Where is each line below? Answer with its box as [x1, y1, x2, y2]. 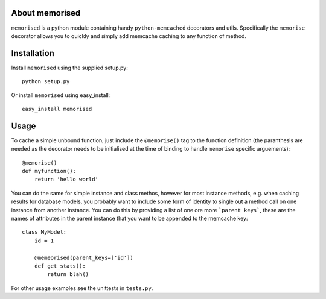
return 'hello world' [34, 176, 99, 183]
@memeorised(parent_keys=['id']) [34, 254, 134, 261]
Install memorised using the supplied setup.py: [11, 64, 128, 71]
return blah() [47, 271, 89, 278]
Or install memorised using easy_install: [11, 91, 110, 99]
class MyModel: [22, 229, 67, 236]
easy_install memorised [22, 105, 92, 112]
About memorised [11, 8, 81, 18]
